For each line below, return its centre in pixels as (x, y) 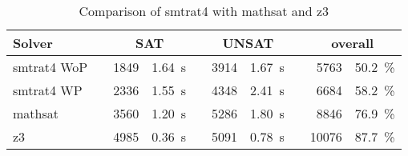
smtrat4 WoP (50, 67)
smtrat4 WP (48, 90)
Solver (33, 43)
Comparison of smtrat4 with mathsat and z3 (204, 11)
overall (353, 43)
